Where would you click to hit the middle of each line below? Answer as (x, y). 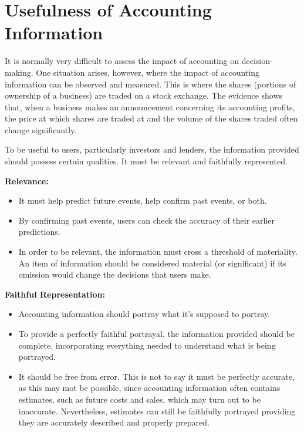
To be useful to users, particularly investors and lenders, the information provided (152, 149)
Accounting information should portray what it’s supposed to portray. (144, 314)
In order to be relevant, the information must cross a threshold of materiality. (158, 252)
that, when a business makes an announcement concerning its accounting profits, (150, 107)
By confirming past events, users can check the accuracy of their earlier (147, 220)
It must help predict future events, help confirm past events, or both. (143, 200)
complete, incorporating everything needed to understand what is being (147, 345)
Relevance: (27, 180)
